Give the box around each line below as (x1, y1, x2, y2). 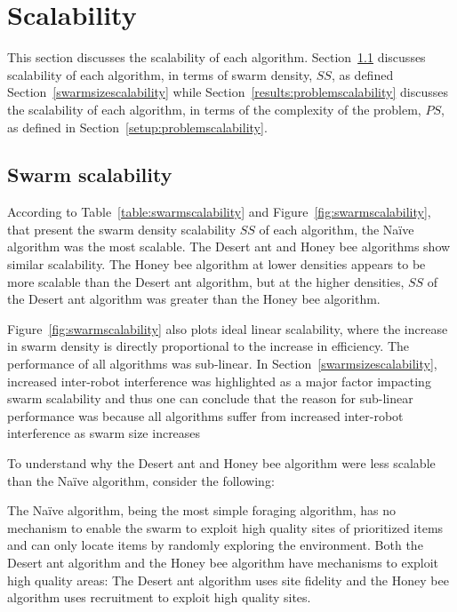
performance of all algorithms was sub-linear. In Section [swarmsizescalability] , (7, 354, 437, 373)
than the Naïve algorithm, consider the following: (7, 471, 275, 489)
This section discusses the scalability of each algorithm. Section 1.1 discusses (7, 48, 426, 67)
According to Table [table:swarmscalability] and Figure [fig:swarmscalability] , (7, 203, 431, 221)
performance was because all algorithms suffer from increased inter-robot (7, 406, 404, 425)
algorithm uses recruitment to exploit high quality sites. (7, 588, 311, 607)
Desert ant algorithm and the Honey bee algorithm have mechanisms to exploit (7, 552, 439, 571)
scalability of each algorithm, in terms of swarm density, (7, 65, 313, 83)
